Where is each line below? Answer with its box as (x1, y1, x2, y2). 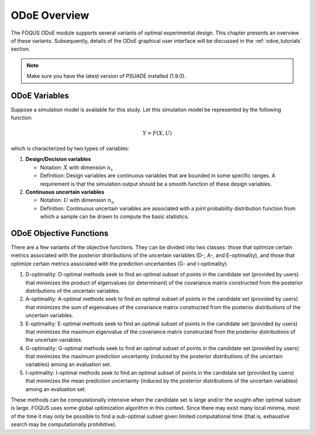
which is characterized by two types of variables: (11, 145, 130, 152)
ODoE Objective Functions (11, 228, 109, 238)
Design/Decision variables (25, 156, 91, 163)
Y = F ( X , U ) (142, 129, 172, 136)
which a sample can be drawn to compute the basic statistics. (40, 213, 190, 220)
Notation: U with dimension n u (40, 197, 114, 205)
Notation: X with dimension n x (40, 164, 114, 172)
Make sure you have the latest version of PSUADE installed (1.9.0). (26, 73, 187, 80)
